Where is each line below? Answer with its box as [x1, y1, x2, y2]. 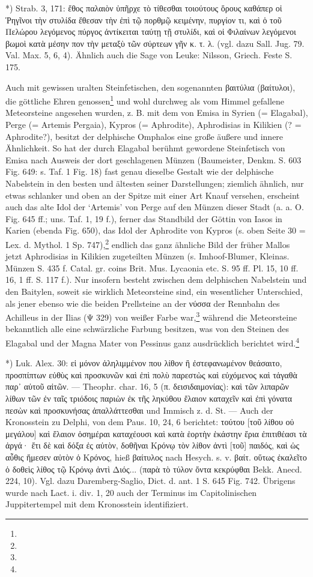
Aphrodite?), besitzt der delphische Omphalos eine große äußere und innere [5, 130, 284, 142]
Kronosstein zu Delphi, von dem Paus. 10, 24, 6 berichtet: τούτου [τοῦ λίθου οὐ [5, 415, 294, 428]
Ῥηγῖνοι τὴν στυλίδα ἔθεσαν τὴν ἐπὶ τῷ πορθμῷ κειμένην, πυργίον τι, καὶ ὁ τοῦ [5, 13, 282, 26]
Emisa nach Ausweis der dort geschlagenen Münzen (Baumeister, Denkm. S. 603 [5, 153, 302, 166]
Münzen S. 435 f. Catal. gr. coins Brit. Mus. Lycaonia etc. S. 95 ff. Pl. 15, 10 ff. [5, 261, 299, 274]
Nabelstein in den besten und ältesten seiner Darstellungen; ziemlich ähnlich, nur [5, 177, 304, 189]
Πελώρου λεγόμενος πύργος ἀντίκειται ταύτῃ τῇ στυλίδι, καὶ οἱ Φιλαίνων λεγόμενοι [5, 25, 296, 38]
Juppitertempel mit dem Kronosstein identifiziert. [5, 498, 189, 510]
